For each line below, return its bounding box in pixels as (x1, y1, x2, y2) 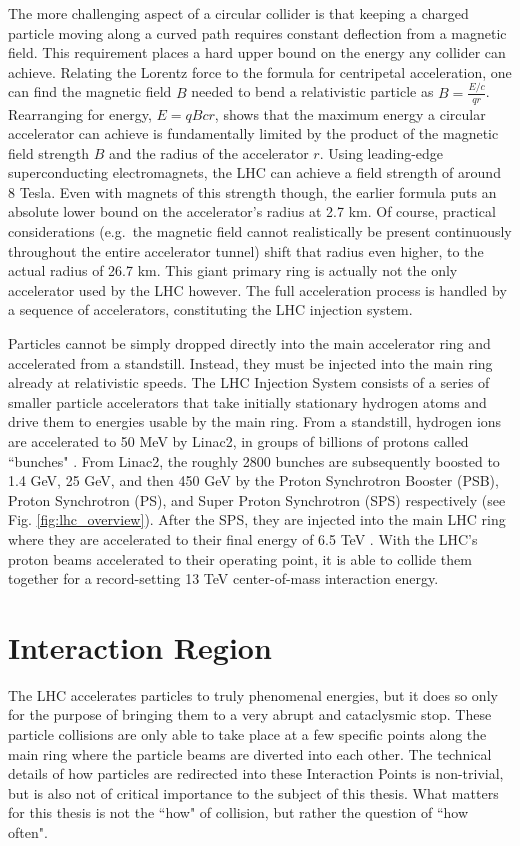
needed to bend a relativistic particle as (191, 81, 434, 102)
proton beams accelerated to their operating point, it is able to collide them (8, 548, 472, 569)
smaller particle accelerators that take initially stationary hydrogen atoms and (8, 391, 487, 412)
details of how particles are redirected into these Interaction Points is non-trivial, (8, 763, 504, 784)
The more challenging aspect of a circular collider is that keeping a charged (8, 3, 469, 23)
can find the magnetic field (8, 81, 172, 102)
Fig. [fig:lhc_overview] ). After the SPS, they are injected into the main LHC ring (8, 509, 506, 530)
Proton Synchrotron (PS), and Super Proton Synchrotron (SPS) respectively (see (8, 489, 506, 510)
